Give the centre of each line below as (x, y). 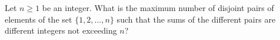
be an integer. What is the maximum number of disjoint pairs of (158, 8)
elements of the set (39, 19)
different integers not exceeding (61, 30)
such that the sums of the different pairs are (196, 19)
